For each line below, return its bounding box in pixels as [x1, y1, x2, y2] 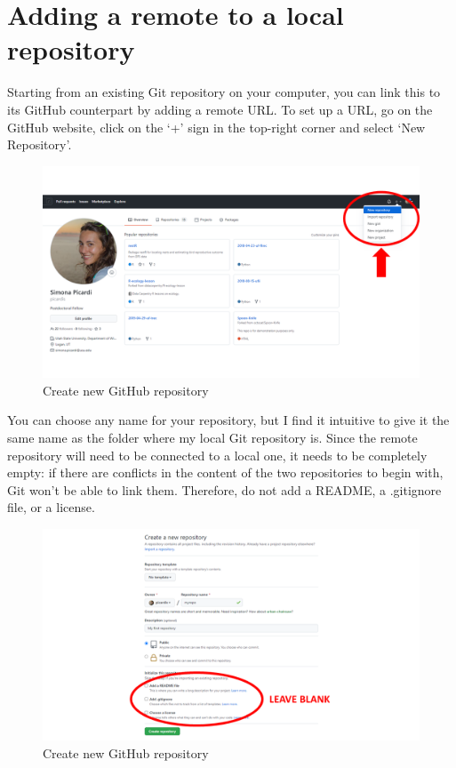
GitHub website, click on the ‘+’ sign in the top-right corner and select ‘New [7, 117, 426, 136]
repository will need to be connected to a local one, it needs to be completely [7, 445, 428, 464]
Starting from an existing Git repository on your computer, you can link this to [7, 83, 441, 101]
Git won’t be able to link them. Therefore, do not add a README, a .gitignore [7, 480, 442, 499]
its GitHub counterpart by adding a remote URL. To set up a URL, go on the [7, 100, 433, 118]
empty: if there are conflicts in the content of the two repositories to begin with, [7, 463, 444, 482]
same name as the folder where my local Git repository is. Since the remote [7, 428, 418, 446]
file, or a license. [7, 498, 95, 516]
